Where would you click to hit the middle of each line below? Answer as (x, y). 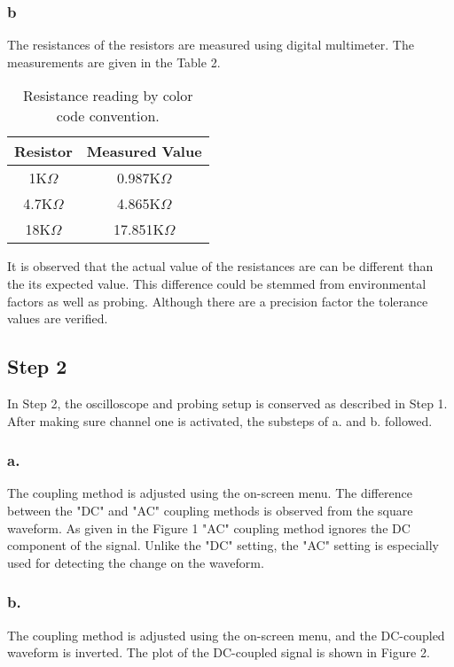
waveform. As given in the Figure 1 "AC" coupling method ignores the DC (209, 527)
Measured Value (144, 151)
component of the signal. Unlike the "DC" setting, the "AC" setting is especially (223, 545)
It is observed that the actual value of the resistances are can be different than (220, 266)
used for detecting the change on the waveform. (136, 562)
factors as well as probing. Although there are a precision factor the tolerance (218, 301)
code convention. (108, 116)
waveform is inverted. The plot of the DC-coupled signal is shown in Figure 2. (219, 652)
